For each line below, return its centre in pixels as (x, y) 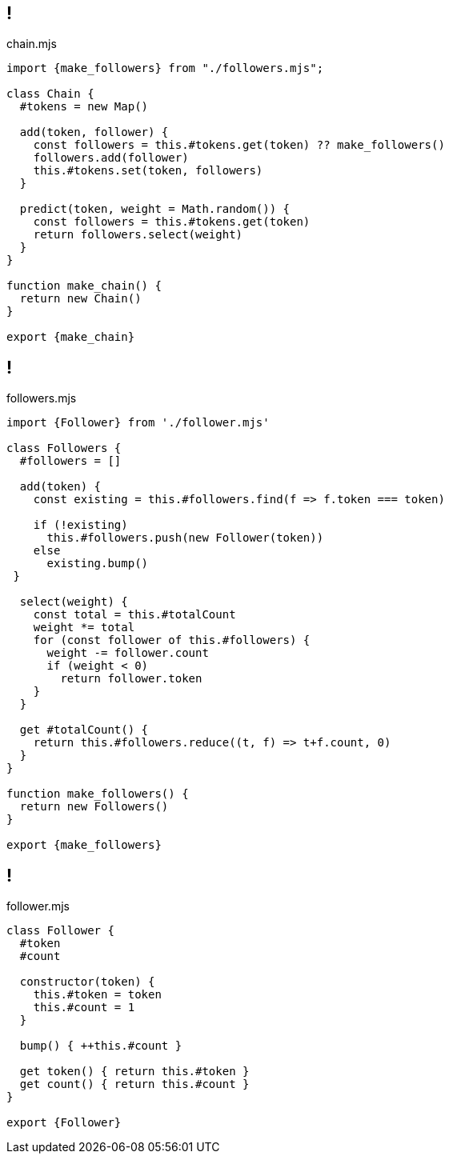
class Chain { (50, 94)
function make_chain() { (84, 286)
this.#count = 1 (84, 1008)
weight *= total (84, 628)
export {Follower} (64, 1123)
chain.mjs (32, 44)
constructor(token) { (87, 982)
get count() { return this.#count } (134, 1084)
